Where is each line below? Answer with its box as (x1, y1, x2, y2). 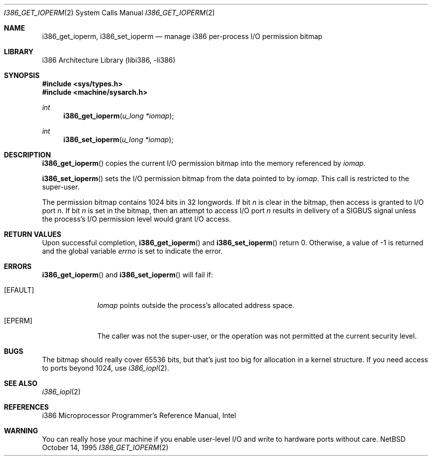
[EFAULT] (4, 286, 35, 294)
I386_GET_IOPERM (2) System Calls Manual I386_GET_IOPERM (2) (4, 8, 215, 17)
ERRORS (4, 262, 32, 270)
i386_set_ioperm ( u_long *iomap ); (63, 135, 174, 144)
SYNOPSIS (4, 71, 40, 79)
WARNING (4, 426, 38, 435)
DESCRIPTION (4, 151, 51, 159)
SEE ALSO (4, 379, 37, 387)
